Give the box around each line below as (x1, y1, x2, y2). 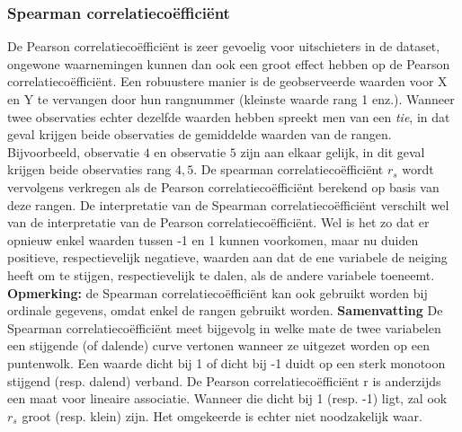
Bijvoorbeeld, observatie (7, 142, 139, 161)
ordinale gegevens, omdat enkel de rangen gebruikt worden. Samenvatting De (7, 301, 443, 320)
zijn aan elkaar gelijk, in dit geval (240, 142, 425, 161)
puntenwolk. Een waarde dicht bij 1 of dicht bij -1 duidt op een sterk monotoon (7, 353, 446, 372)
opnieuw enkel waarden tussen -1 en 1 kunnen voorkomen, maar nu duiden (7, 230, 419, 249)
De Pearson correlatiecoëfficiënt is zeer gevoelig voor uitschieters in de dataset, (7, 37, 440, 56)
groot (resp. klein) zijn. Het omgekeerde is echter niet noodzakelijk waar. (22, 406, 422, 425)
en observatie (154, 142, 227, 161)
